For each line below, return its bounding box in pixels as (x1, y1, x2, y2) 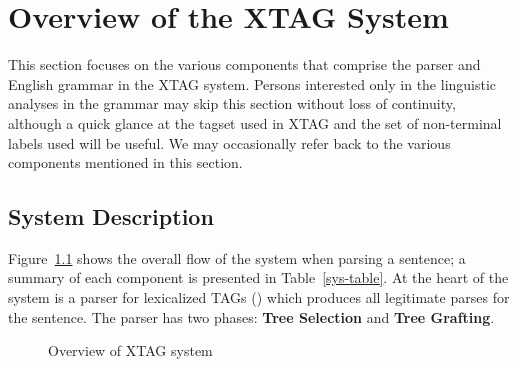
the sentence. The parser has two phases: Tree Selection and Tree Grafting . (8, 306, 495, 327)
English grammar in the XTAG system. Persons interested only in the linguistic (8, 73, 497, 94)
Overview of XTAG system (48, 340, 213, 361)
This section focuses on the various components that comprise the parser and (8, 54, 481, 75)
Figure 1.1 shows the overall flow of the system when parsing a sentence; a (8, 247, 466, 268)
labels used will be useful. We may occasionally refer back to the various (8, 132, 451, 153)
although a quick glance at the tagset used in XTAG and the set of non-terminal (8, 112, 502, 133)
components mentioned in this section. (8, 152, 243, 173)
